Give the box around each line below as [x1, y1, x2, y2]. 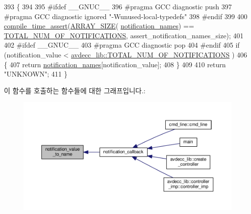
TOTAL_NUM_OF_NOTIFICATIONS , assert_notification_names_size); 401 [4, 30, 244, 40]
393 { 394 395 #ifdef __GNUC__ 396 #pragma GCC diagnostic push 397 [4, 1, 232, 11]
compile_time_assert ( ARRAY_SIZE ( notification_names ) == [4, 21, 194, 31]
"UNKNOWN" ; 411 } [4, 69, 68, 79]
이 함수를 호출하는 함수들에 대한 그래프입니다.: [4, 85, 146, 95]
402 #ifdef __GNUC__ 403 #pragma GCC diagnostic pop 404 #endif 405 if [4, 40, 240, 50]
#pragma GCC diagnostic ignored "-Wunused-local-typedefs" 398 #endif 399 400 [4, 11, 248, 21]
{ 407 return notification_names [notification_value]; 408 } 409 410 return [4, 59, 226, 69]
